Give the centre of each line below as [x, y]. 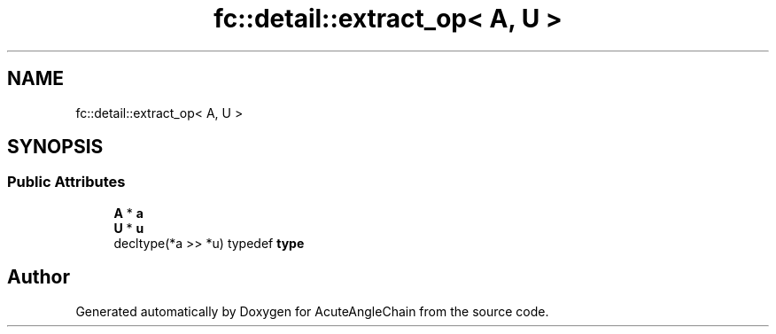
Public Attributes [66, 182]
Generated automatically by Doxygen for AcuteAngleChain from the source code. [312, 311]
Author [39, 277]
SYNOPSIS [55, 147]
